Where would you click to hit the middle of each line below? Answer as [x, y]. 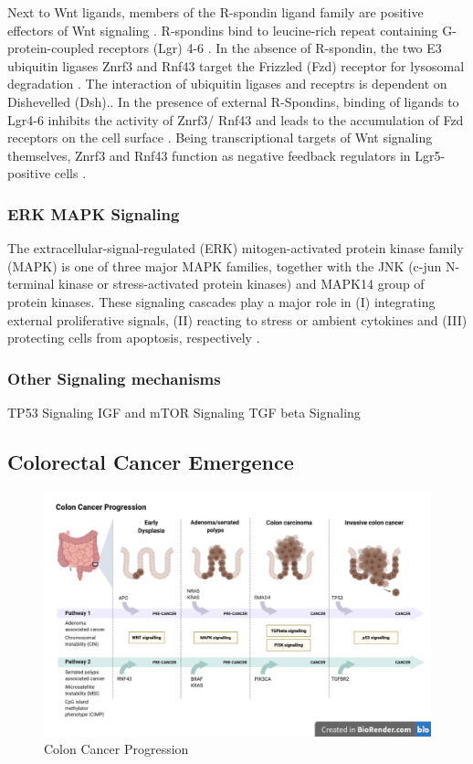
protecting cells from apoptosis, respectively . [134, 338]
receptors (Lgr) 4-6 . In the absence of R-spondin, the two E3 [270, 48]
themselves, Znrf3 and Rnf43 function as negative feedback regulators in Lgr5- [226, 155]
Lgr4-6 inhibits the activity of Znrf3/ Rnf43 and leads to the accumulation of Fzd [236, 119]
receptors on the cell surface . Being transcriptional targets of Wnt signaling [220, 138]
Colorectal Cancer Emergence [151, 461]
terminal [31, 284]
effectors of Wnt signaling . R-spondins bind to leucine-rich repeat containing [223, 30]
